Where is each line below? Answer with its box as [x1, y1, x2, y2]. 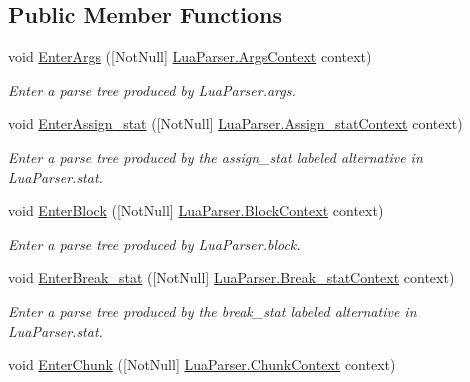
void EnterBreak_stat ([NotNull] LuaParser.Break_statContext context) [8, 267, 455, 288]
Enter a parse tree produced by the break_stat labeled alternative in [8, 300, 417, 321]
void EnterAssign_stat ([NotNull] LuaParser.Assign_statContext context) [8, 113, 463, 134]
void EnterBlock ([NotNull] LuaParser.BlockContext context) [8, 200, 384, 221]
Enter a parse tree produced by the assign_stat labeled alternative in [8, 146, 423, 167]
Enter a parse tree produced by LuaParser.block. [8, 233, 301, 254]
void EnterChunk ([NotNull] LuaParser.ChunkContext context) [8, 354, 396, 375]
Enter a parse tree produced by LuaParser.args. [8, 79, 296, 100]
